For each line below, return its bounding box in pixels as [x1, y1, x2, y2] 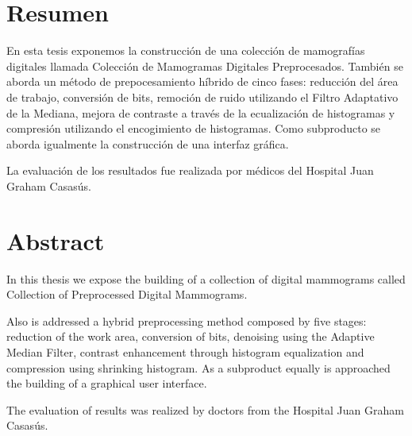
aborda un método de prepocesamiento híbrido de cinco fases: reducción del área [6, 73, 399, 90]
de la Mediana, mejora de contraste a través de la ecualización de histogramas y [6, 104, 395, 121]
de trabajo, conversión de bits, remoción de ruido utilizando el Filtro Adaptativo [6, 88, 399, 105]
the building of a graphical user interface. [6, 375, 207, 392]
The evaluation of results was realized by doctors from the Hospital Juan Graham [6, 401, 404, 418]
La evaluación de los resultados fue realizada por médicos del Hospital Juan [6, 162, 374, 179]
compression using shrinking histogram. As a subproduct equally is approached [6, 359, 391, 376]
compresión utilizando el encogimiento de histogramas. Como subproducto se [6, 120, 381, 137]
